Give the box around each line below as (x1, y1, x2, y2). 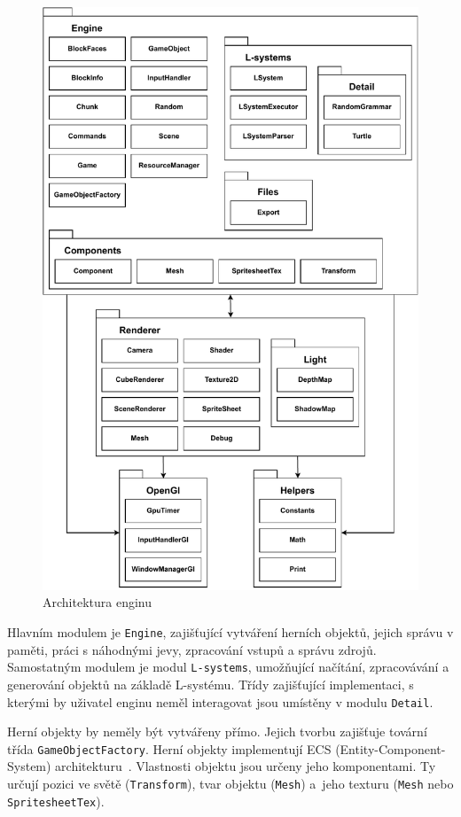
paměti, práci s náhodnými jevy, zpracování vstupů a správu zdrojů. (7, 640, 377, 658)
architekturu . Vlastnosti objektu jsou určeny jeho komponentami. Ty (55, 757, 436, 775)
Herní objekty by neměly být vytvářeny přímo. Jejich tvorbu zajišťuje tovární (7, 722, 427, 741)
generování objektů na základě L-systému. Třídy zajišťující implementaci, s (7, 674, 414, 693)
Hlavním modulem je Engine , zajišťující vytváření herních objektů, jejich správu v (7, 623, 454, 642)
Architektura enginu (43, 593, 152, 611)
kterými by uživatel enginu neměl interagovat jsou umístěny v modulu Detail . (7, 692, 434, 711)
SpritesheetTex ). (7, 791, 105, 810)
